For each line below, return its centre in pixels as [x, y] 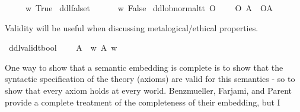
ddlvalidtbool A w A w [63, 47]
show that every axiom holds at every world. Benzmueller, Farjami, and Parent [148, 90]
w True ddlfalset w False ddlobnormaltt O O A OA [149, 8]
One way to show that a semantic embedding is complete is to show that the [144, 67]
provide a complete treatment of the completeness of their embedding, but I [143, 102]
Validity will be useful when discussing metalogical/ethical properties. [132, 27]
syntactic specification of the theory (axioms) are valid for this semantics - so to [150, 79]
